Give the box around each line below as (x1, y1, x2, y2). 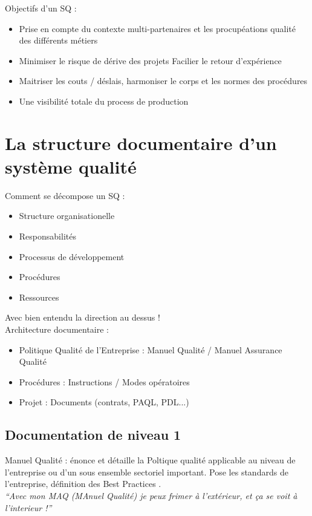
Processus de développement (19, 250, 125, 263)
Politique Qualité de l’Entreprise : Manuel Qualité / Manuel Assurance (19, 343, 282, 356)
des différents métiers (19, 34, 98, 47)
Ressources (19, 290, 59, 303)
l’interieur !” (5, 501, 52, 514)
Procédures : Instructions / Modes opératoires (19, 375, 190, 388)
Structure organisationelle (19, 209, 115, 222)
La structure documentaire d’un (5, 130, 277, 155)
